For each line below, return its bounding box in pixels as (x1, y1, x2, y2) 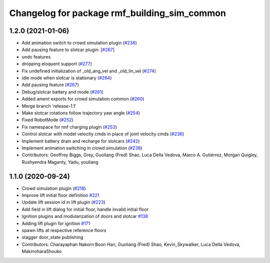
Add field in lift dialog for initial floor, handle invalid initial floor (21, 206, 149, 212)
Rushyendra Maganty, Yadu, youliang (21, 159, 98, 165)
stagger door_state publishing (21, 234, 83, 240)
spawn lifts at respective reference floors (21, 227, 106, 233)
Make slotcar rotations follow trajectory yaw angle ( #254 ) (21, 110, 140, 116)
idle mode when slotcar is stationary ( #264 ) (21, 75, 112, 81)
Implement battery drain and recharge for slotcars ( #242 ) (21, 138, 140, 144)
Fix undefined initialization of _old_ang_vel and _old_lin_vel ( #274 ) (21, 68, 156, 74)
